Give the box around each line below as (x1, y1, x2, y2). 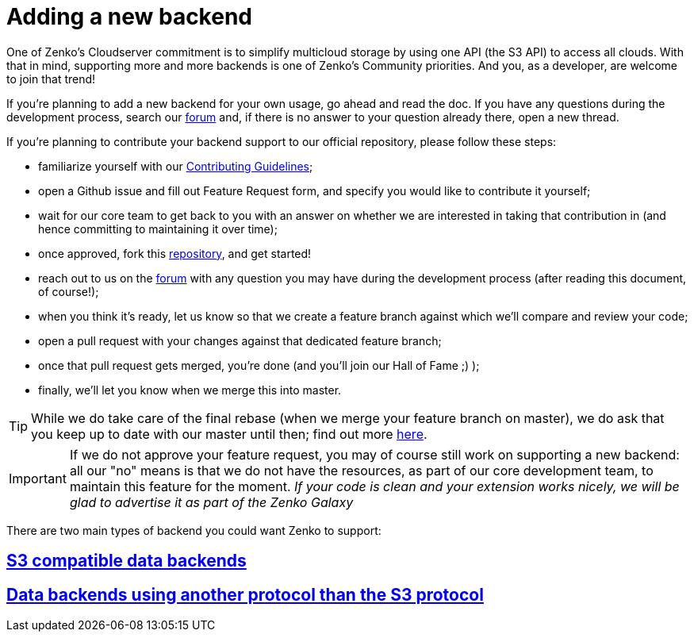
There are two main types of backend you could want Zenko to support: (6, 523, 382, 537)
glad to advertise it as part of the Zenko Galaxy (69, 494, 354, 510)
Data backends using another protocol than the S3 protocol (6, 584, 484, 605)
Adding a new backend (6, 3, 252, 30)
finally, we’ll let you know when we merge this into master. (38, 382, 342, 397)
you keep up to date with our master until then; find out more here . (31, 425, 428, 442)
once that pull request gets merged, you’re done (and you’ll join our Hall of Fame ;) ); (38, 358, 480, 372)
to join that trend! (6, 71, 96, 86)
